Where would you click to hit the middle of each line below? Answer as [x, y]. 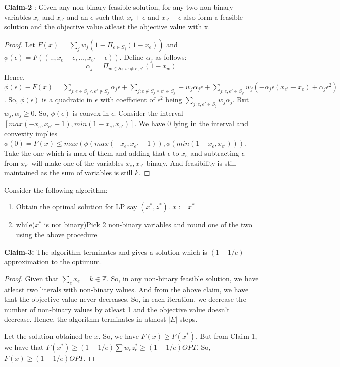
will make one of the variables [78, 163]
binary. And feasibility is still [191, 163]
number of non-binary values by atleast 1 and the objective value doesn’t [117, 309]
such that [110, 16]
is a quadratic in [67, 100]
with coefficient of [128, 100]
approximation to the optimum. [53, 261]
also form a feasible [213, 16]
